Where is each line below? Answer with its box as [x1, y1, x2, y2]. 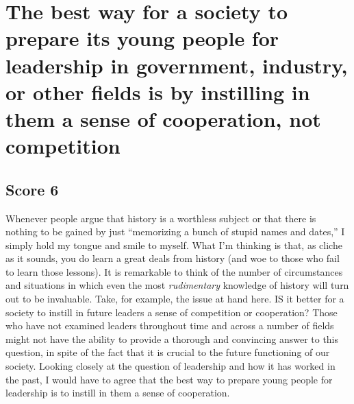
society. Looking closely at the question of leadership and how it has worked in [5, 359, 336, 373]
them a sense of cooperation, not [5, 104, 321, 132]
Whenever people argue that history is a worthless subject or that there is [5, 211, 316, 225]
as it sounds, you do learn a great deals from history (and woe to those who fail [5, 251, 340, 265]
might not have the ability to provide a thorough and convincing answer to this [5, 331, 339, 346]
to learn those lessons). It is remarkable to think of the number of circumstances [5, 264, 343, 278]
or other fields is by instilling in [5, 78, 310, 106]
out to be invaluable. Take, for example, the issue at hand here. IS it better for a [5, 292, 344, 306]
